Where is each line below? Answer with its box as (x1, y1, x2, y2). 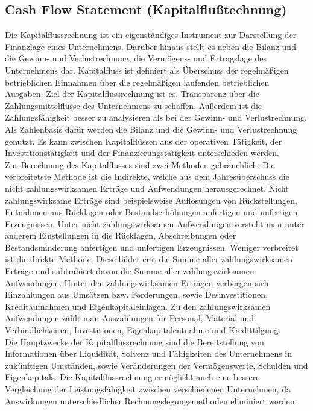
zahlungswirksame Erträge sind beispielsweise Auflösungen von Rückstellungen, (5, 193, 297, 206)
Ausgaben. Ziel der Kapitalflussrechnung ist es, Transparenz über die (5, 87, 259, 100)
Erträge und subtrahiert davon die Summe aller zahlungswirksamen (5, 265, 255, 277)
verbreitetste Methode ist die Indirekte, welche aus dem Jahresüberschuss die (5, 170, 289, 183)
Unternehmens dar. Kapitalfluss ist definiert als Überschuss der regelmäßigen (5, 63, 289, 76)
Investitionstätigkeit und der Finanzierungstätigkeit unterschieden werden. (5, 146, 279, 159)
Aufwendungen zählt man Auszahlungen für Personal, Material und (5, 312, 255, 324)
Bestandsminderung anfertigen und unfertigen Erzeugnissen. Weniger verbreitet (5, 240, 299, 253)
